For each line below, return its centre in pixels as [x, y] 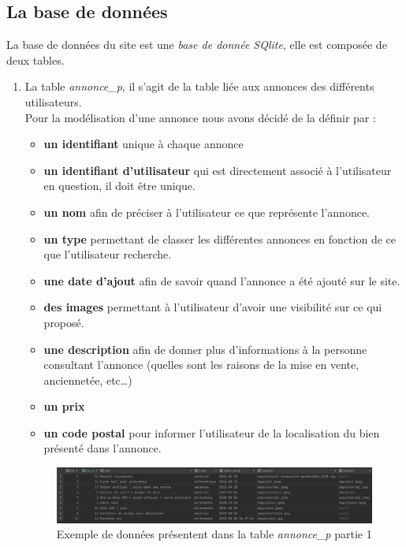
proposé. [64, 322]
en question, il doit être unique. [119, 186]
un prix [64, 406]
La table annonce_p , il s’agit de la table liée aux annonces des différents [199, 86]
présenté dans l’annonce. [102, 448]
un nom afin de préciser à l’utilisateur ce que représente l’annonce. [207, 212]
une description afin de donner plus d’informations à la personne [205, 349]
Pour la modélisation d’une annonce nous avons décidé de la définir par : [200, 117]
